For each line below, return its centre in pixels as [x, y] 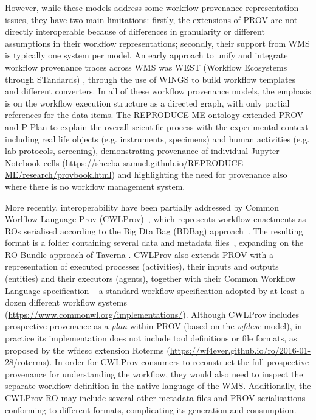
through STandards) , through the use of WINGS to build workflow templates [150, 79]
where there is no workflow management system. [95, 186]
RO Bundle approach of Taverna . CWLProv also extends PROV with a [139, 254]
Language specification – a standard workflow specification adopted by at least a [155, 290]
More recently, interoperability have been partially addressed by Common [142, 207]
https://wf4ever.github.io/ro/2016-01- [240, 350]
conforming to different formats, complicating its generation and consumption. [151, 409]
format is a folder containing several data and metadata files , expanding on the [154, 243]
